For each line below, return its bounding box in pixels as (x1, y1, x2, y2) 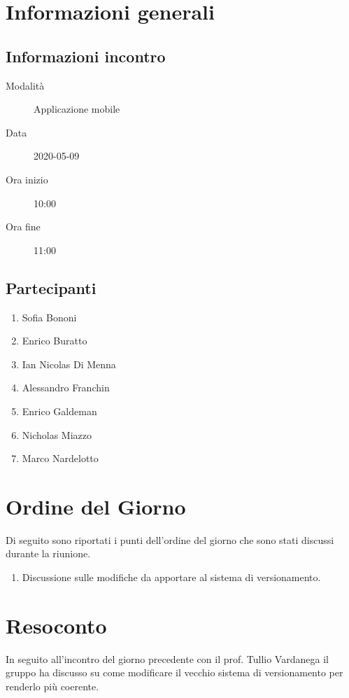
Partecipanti (6, 277, 97, 298)
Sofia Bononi (22, 309, 77, 324)
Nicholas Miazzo (22, 427, 92, 442)
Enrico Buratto (22, 333, 87, 348)
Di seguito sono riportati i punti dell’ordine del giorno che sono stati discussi (6, 532, 334, 547)
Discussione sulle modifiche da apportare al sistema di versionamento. (22, 570, 321, 584)
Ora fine (6, 219, 41, 234)
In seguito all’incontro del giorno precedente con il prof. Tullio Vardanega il (6, 651, 329, 666)
